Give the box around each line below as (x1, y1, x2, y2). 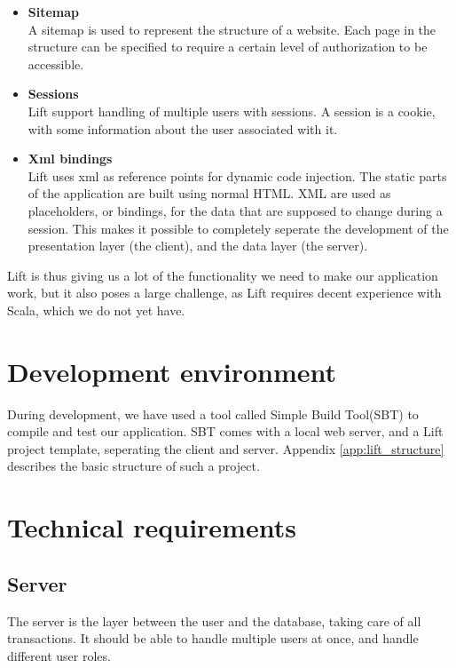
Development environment (7, 353, 337, 389)
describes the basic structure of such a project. (7, 457, 260, 475)
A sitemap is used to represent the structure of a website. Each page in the (28, 20, 436, 38)
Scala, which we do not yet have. (7, 300, 185, 319)
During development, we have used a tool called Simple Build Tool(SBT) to (7, 404, 419, 423)
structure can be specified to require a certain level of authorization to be (28, 37, 428, 56)
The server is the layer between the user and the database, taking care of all (7, 611, 421, 630)
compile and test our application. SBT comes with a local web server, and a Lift (7, 422, 444, 441)
